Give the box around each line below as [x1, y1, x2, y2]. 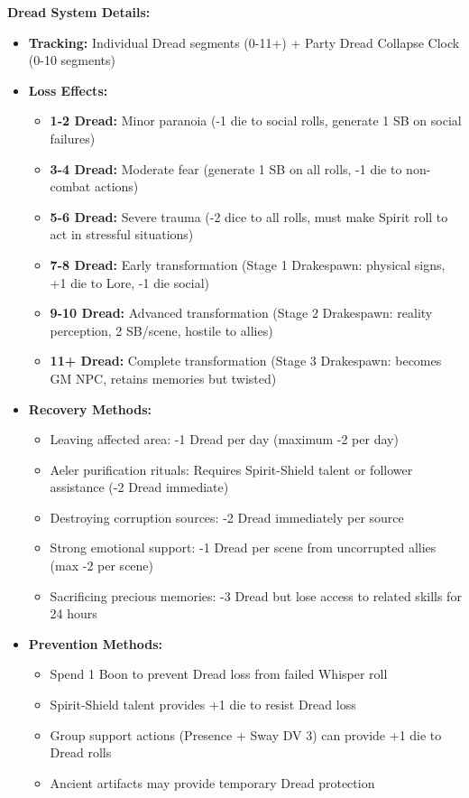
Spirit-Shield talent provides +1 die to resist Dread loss [50, 695, 356, 714]
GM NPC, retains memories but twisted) [50, 368, 277, 387]
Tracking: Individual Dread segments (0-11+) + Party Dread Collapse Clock [28, 32, 460, 51]
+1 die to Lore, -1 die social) [50, 273, 210, 292]
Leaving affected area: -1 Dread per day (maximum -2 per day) [50, 430, 399, 449]
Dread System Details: [7, 3, 151, 21]
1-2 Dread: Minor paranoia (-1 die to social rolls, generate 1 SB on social [50, 111, 462, 130]
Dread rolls [50, 743, 112, 762]
